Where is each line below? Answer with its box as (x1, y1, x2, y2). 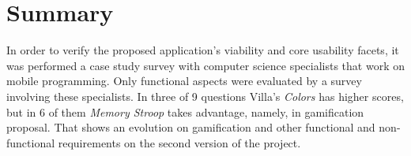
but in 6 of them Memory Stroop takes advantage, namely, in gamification (6, 103, 364, 120)
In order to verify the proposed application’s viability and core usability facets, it (6, 42, 399, 58)
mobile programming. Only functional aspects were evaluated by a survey (6, 72, 362, 89)
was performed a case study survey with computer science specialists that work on (6, 57, 405, 73)
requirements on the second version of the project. (58, 134, 301, 150)
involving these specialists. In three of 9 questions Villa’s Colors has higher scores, (6, 87, 404, 104)
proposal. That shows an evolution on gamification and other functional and (6, 119, 375, 136)
